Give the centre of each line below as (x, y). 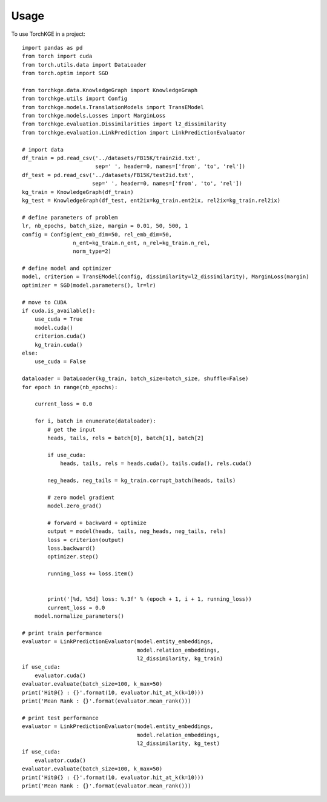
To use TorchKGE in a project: (48, 34)
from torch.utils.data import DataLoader (84, 65)
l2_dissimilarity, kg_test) (178, 743)
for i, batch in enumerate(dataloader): (95, 421)
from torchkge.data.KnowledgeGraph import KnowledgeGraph (110, 90)
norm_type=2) (92, 251)
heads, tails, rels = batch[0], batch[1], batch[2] (126, 438)
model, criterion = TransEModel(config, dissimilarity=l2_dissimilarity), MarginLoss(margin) (166, 277)
